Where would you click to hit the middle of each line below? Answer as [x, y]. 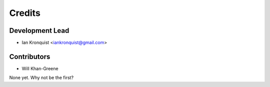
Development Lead [39, 31]
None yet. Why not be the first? [41, 78]
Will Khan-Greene [40, 68]
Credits [25, 13]
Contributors [30, 56]
